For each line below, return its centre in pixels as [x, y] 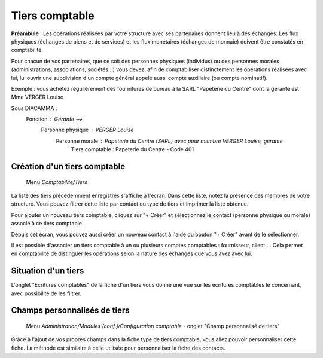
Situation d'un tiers [48, 271]
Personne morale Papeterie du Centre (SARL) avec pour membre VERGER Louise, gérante [170, 141]
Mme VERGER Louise [37, 97]
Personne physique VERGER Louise [87, 130]
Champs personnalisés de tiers [70, 310]
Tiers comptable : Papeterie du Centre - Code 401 [132, 149]
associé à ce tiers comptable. [47, 224]
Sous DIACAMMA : [34, 108]
